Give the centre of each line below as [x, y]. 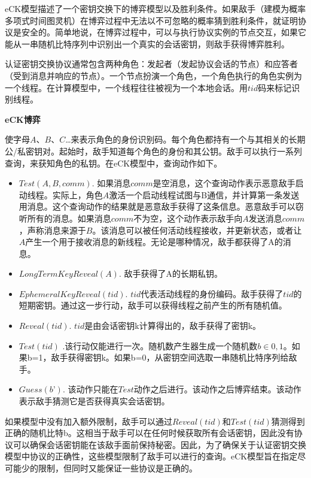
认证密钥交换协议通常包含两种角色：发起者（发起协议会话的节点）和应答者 [151, 64]
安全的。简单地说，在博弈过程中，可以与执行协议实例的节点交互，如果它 [164, 32]
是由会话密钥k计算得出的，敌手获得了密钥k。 [173, 326]
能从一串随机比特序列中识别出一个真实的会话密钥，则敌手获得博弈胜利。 [147, 43]
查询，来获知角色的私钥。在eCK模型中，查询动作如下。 [114, 163]
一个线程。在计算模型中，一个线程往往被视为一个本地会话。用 [126, 87]
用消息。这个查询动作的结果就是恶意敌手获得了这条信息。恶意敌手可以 [157, 206]
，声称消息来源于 [52, 230]
